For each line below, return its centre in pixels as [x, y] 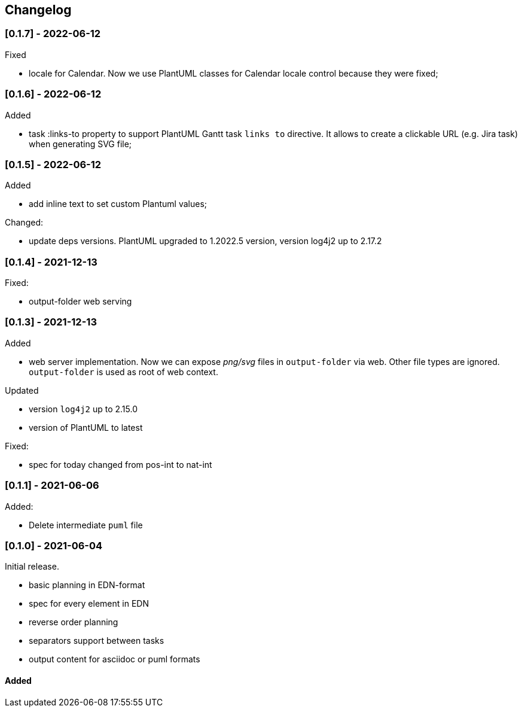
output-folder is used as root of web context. [123, 372]
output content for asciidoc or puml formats [115, 659]
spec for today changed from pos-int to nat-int [120, 464]
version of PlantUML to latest [86, 427]
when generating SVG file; [80, 144]
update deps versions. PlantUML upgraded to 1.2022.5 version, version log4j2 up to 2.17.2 [205, 241]
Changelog [38, 10]
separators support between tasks [97, 641]
